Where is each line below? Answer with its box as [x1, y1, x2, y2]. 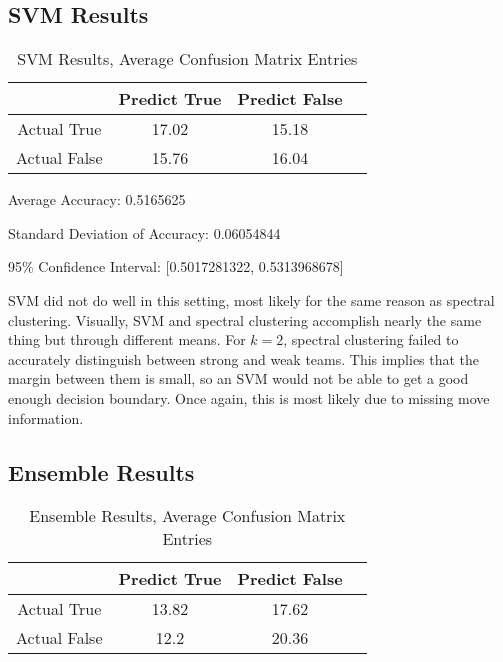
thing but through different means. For [8, 329, 246, 350]
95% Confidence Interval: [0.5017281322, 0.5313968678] [8, 256, 344, 277]
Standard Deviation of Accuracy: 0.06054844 [8, 222, 281, 243]
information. [8, 407, 84, 428]
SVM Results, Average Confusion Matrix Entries [17, 47, 358, 71]
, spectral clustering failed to [283, 329, 459, 350]
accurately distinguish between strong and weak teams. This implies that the [8, 348, 480, 369]
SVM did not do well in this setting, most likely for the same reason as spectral [8, 289, 495, 310]
